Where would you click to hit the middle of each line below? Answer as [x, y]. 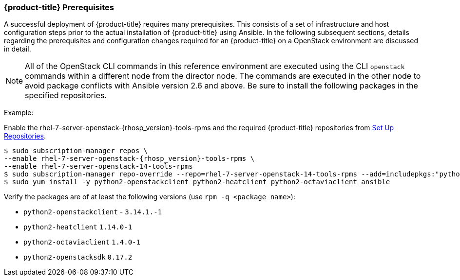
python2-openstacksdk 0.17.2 [78, 257]
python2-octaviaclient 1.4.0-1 [82, 242]
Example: [19, 113]
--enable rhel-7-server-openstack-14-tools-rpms [98, 166]
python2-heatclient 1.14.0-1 [78, 227]
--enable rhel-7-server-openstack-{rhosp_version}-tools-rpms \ [129, 159]
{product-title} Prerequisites [59, 7]
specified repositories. [66, 96]
